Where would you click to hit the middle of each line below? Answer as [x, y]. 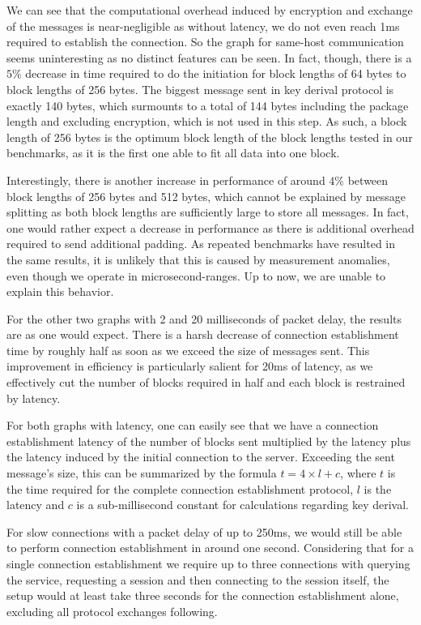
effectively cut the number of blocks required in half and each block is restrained [206, 382]
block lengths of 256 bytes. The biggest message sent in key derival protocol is [200, 89]
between [368, 180]
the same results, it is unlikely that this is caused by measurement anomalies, [198, 259]
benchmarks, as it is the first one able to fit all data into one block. [173, 153]
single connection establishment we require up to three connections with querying [208, 563]
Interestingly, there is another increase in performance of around [166, 180]
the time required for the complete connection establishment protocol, [180, 488]
